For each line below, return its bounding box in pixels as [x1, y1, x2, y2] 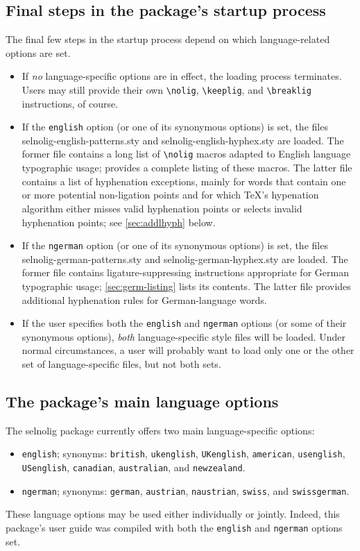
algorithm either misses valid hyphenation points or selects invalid [22, 201, 302, 215]
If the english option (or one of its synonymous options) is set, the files [22, 119, 328, 134]
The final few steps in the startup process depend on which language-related [6, 32, 330, 46]
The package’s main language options [6, 390, 279, 412]
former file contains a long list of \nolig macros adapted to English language [22, 146, 351, 161]
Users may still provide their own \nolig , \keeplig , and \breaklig [22, 82, 311, 96]
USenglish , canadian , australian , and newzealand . [22, 460, 246, 475]
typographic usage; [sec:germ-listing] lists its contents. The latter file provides [22, 278, 351, 293]
